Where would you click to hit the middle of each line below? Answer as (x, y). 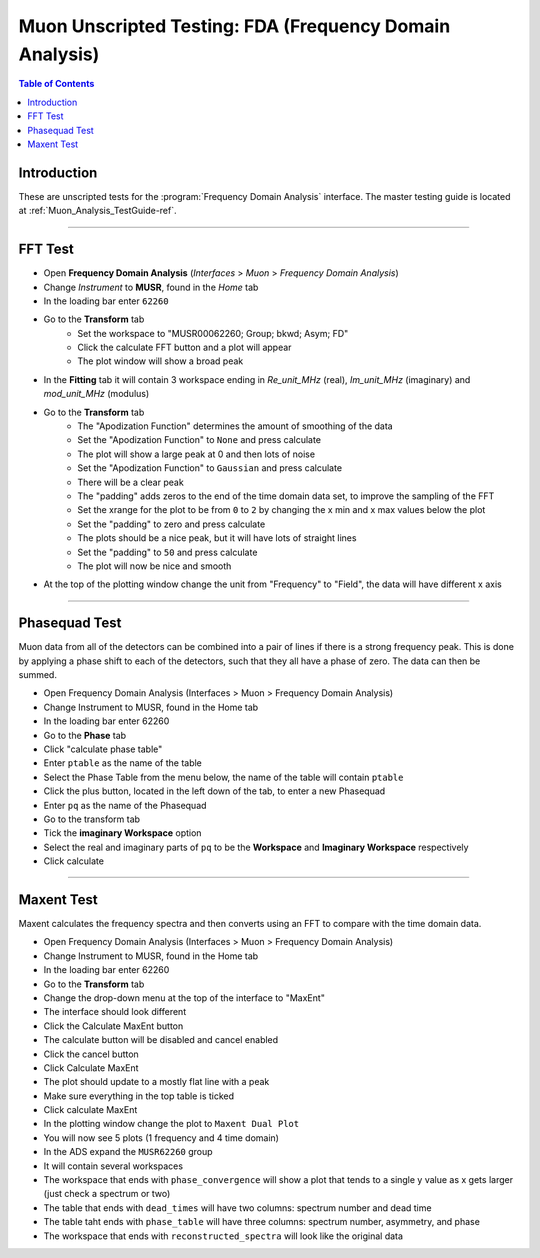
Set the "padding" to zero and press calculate (171, 524)
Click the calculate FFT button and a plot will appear (184, 347)
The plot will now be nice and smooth (154, 566)
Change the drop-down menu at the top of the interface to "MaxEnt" (184, 997)
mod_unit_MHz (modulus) (96, 394)
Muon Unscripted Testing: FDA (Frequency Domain (234, 26)
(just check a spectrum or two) (107, 1194)
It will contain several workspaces (113, 1166)
